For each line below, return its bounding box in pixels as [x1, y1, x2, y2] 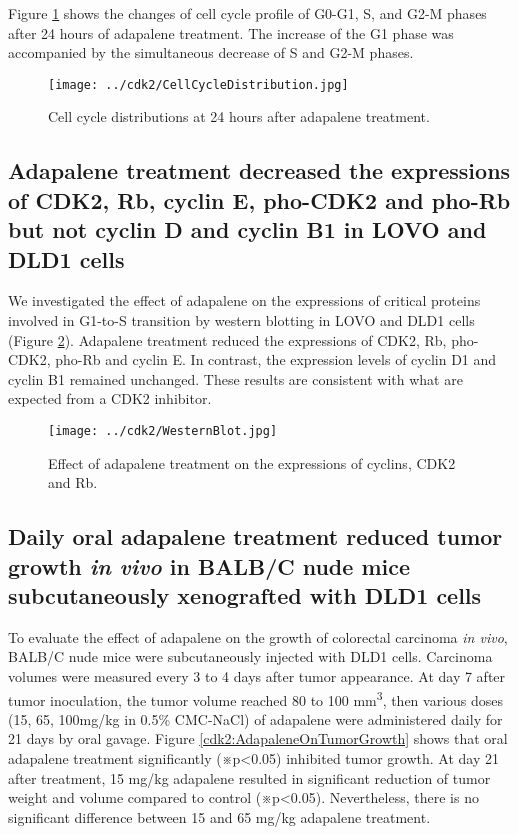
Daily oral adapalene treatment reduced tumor [8, 521, 503, 552]
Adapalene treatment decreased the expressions [8, 155, 511, 186]
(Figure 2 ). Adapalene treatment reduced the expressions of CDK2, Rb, [8, 329, 447, 350]
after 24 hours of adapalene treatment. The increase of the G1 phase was [8, 22, 454, 43]
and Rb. [48, 472, 98, 493]
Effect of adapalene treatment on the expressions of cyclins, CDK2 [48, 452, 456, 473]
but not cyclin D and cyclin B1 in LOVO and [8, 214, 487, 245]
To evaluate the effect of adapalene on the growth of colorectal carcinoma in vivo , [8, 626, 508, 647]
